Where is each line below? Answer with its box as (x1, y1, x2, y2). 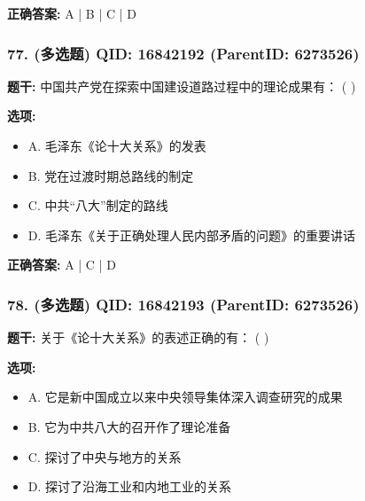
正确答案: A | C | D (7, 255, 116, 274)
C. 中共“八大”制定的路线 (27, 196, 168, 215)
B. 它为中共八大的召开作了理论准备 (27, 417, 231, 435)
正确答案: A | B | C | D (7, 4, 136, 22)
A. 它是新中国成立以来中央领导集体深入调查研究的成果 (27, 387, 343, 406)
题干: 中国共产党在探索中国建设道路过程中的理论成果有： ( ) (7, 76, 356, 95)
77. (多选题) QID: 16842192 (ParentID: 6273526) (7, 42, 360, 64)
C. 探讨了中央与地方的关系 (27, 447, 182, 466)
